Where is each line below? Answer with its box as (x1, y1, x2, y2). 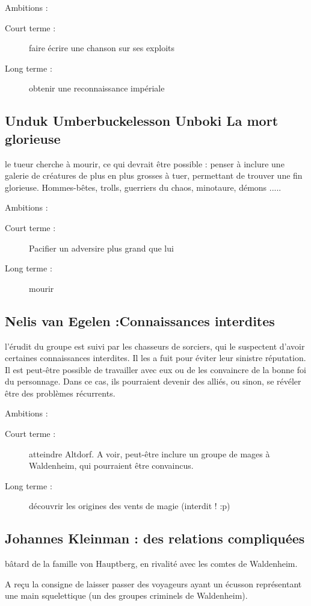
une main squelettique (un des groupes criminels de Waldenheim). (5, 589, 248, 602)
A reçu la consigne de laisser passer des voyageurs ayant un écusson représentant (5, 577, 302, 590)
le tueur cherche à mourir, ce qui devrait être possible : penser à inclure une (5, 157, 285, 170)
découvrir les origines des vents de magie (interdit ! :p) (29, 499, 230, 512)
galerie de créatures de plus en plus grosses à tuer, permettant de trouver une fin (5, 169, 303, 182)
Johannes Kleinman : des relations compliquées (5, 529, 305, 548)
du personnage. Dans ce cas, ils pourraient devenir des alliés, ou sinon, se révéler (5, 375, 301, 388)
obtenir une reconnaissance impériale (29, 82, 165, 94)
